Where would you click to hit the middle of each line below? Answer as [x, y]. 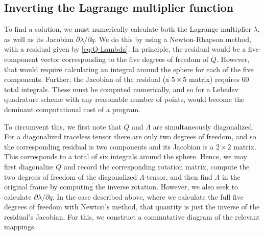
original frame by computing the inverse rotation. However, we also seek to [121, 187]
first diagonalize [29, 166]
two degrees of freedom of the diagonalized [71, 176]
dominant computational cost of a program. [72, 109]
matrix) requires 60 [219, 79]
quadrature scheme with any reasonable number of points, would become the [124, 99]
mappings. [20, 227]
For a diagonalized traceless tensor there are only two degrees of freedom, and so [130, 136]
